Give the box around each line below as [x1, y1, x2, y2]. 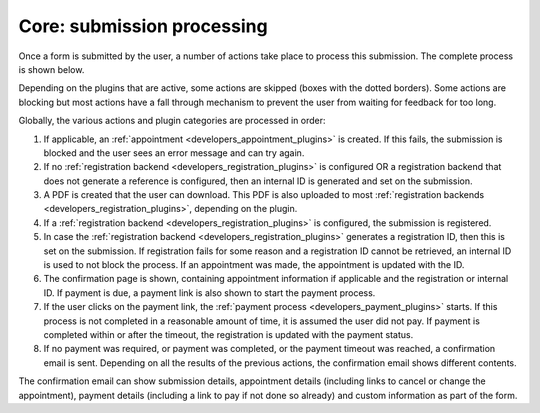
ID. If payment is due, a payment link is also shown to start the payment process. [43, 286, 376, 299]
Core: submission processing [18, 15, 269, 37]
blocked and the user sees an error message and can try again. [43, 146, 305, 159]
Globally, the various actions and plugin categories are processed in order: [18, 115, 326, 127]
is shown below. [18, 63, 85, 75]
